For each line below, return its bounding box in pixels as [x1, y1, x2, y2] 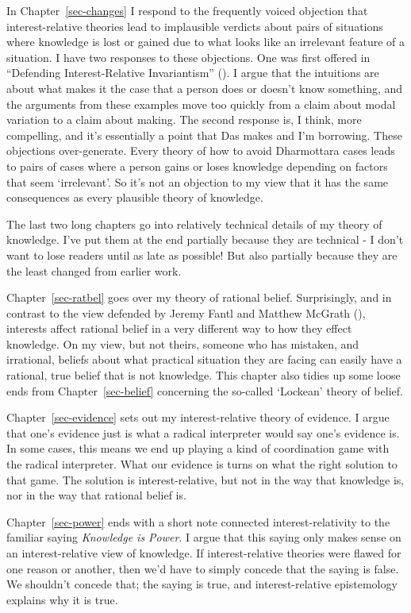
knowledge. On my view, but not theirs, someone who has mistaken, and [6, 335, 359, 352]
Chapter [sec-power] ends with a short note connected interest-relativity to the [6, 513, 390, 530]
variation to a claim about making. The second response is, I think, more [6, 111, 362, 128]
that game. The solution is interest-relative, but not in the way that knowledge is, [6, 471, 405, 488]
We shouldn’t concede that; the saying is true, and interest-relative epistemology [6, 576, 398, 592]
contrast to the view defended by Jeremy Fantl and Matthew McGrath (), [6, 304, 366, 321]
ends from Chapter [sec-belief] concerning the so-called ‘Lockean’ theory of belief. [6, 382, 403, 399]
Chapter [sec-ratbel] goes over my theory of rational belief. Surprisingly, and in [6, 289, 392, 306]
